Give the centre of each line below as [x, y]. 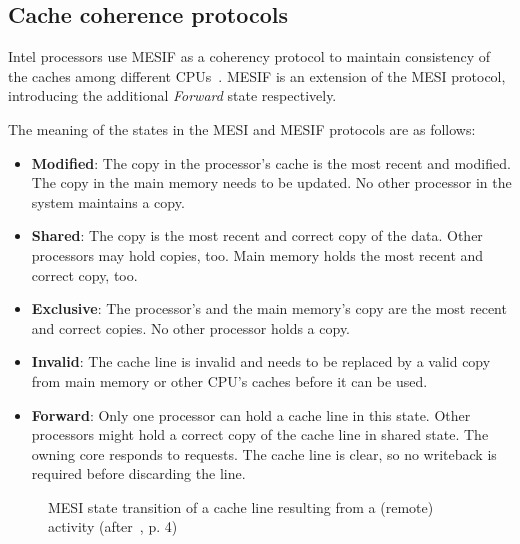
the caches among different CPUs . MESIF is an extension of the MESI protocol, [257, 75]
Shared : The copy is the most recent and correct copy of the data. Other [257, 235]
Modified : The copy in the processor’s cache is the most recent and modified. [271, 162]
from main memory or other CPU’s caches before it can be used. [229, 380]
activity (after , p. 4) [113, 526]
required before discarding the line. [138, 473]
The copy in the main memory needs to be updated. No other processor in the [271, 182]
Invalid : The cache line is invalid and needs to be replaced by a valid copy [261, 361]
